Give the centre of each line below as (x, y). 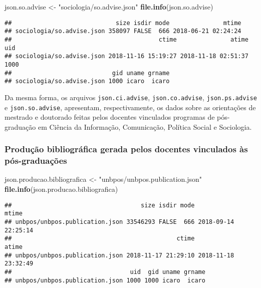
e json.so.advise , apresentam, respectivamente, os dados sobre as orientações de (130, 107)
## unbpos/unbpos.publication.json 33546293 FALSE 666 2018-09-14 (119, 222)
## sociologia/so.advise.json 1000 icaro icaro (87, 81)
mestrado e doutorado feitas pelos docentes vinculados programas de (110, 117)
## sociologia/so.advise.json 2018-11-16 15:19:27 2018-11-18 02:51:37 (126, 56)
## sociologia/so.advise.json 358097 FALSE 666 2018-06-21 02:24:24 (123, 31)
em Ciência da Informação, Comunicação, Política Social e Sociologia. (145, 126)
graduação (20, 126)
